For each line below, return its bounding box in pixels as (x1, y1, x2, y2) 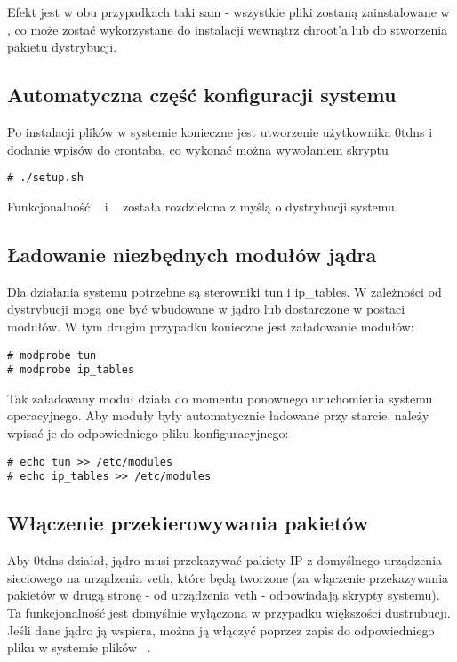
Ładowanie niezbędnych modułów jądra (7, 240, 377, 267)
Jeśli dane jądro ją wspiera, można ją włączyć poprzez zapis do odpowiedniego (7, 620, 435, 639)
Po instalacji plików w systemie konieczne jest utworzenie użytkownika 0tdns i (7, 123, 433, 141)
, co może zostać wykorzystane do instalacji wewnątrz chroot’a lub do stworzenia (7, 20, 448, 38)
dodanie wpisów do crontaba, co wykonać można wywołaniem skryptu (7, 140, 389, 158)
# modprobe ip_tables (7, 363, 135, 377)
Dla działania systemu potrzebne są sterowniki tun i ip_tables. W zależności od (7, 282, 442, 300)
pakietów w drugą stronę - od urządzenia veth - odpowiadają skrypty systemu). (7, 586, 440, 604)
